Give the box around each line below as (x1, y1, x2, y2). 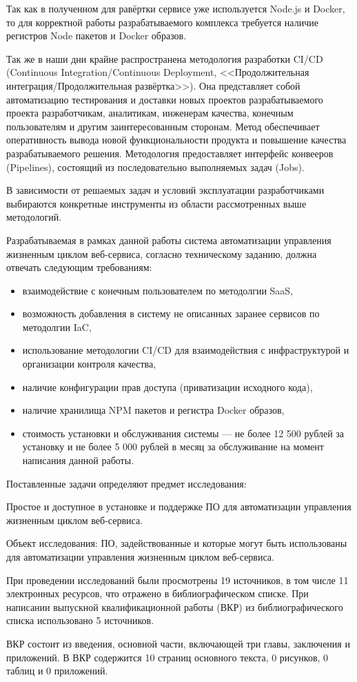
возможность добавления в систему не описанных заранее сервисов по (22, 306, 320, 321)
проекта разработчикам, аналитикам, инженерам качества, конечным (6, 106, 294, 120)
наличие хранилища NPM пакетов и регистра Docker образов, (22, 403, 285, 417)
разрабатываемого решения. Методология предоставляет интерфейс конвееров (6, 146, 334, 160)
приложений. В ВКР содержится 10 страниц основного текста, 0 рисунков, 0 (6, 650, 329, 664)
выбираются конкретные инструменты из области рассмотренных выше (6, 196, 307, 210)
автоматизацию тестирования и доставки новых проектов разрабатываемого (6, 92, 323, 106)
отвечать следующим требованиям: (6, 260, 152, 274)
